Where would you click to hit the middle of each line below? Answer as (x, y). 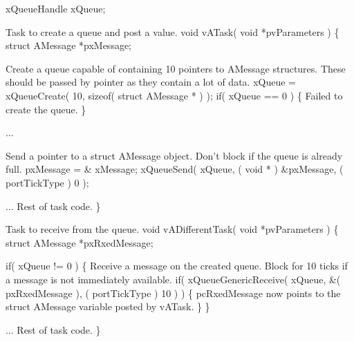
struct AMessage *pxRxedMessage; (80, 242)
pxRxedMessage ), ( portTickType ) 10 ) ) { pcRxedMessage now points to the (173, 293)
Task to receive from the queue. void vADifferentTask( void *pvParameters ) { (172, 229)
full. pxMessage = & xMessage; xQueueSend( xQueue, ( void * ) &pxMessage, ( (175, 169)
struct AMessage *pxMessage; (68, 45)
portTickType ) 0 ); (47, 182)
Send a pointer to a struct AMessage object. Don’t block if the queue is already (174, 155)
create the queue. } (46, 109)
